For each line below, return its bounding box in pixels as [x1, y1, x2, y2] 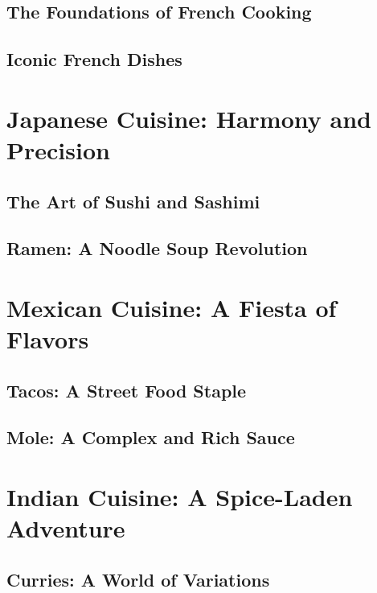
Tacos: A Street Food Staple [6, 377, 247, 402]
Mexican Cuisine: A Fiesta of [6, 290, 337, 323]
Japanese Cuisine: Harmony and [6, 101, 371, 134]
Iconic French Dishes [6, 47, 182, 72]
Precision [6, 133, 110, 166]
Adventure [6, 512, 125, 545]
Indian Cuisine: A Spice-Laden [6, 480, 353, 513]
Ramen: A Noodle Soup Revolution [6, 236, 308, 261]
